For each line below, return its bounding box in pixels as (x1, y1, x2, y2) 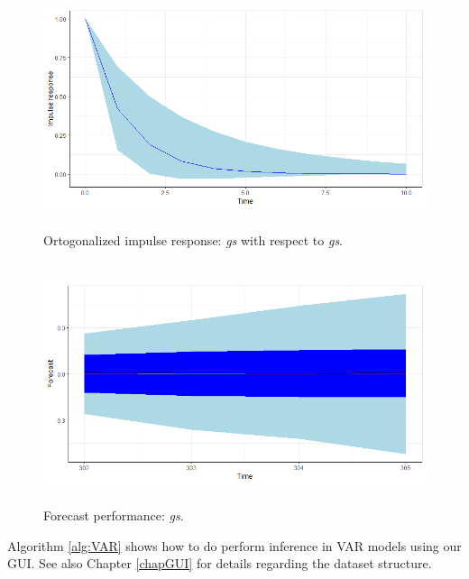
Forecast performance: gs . (43, 506, 184, 525)
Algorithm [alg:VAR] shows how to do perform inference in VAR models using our (7, 536, 462, 555)
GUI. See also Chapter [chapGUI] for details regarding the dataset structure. (7, 554, 432, 573)
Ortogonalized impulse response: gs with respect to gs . (43, 231, 344, 250)
